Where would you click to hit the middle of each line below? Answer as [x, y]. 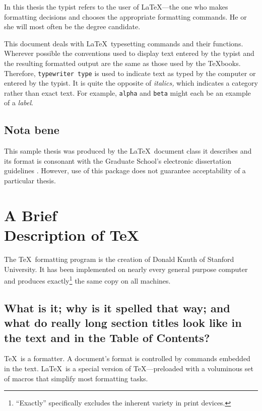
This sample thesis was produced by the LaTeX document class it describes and [128, 151]
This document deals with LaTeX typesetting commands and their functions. [124, 43]
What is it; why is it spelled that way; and [117, 307]
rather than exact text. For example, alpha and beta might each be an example [127, 92]
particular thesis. [30, 181]
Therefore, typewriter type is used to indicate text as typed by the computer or [130, 73]
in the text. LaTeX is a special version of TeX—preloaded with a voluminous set [129, 368]
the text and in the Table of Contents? [107, 337]
